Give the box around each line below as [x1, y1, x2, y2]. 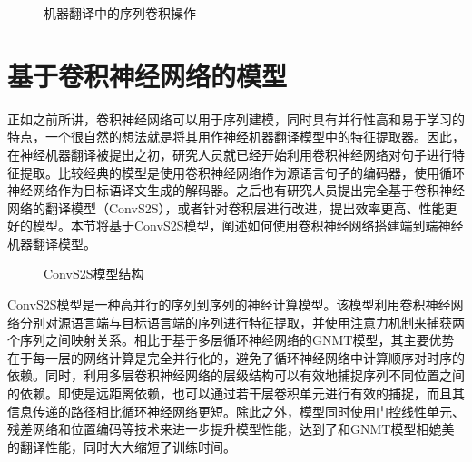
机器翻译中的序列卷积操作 [44, 4, 196, 22]
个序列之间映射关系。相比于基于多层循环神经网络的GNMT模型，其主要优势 [7, 330, 455, 349]
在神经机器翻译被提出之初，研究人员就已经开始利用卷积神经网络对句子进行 [7, 144, 452, 163]
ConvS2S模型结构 [44, 264, 144, 283]
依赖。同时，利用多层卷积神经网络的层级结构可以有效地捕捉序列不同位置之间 [7, 366, 465, 385]
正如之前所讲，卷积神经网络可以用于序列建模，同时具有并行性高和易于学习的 [7, 109, 465, 128]
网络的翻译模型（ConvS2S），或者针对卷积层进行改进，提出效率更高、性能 [7, 198, 445, 217]
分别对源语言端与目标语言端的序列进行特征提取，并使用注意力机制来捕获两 [19, 312, 465, 331]
